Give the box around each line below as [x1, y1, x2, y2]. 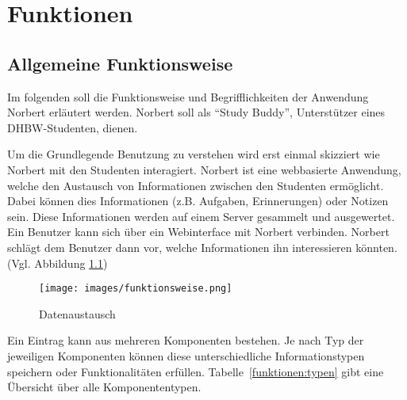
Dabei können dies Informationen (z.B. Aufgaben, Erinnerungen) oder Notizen [7, 192, 389, 209]
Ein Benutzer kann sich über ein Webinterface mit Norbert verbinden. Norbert [7, 223, 390, 240]
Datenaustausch [39, 305, 116, 322]
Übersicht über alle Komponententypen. [7, 379, 202, 395]
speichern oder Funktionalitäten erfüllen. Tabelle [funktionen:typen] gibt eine [7, 363, 384, 379]
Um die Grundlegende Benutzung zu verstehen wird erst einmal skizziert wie [7, 146, 380, 162]
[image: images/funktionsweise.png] [39, 283, 232, 295]
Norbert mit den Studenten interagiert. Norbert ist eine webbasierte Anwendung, [7, 161, 401, 177]
